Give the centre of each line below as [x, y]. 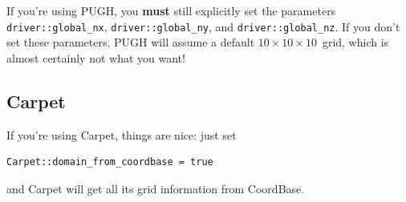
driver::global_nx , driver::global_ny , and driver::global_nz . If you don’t [203, 26]
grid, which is [355, 42]
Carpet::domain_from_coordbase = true [110, 162]
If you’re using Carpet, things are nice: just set [122, 134]
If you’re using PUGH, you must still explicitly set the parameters [171, 10]
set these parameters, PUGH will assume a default [131, 42]
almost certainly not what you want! [96, 57]
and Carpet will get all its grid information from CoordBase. [156, 188]
